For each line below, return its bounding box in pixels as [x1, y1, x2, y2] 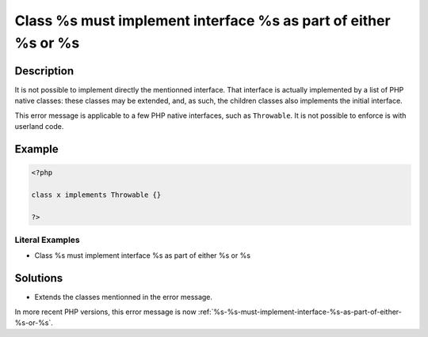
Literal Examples [14, 234, 80, 245]
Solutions [14, 271, 63, 285]
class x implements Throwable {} [31, 190, 162, 199]
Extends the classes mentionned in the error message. [34, 293, 213, 302]
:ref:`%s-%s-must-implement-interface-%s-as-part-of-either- [198, 307, 402, 316]
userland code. [14, 122, 64, 131]
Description [14, 64, 75, 78]
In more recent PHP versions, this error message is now [14, 307, 197, 316]
